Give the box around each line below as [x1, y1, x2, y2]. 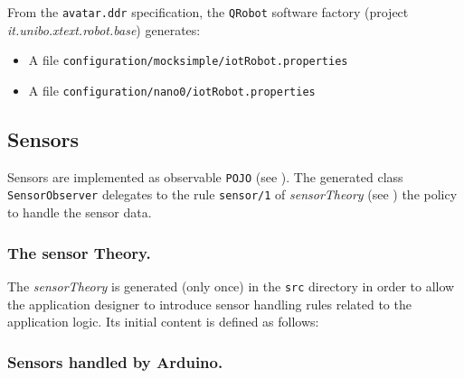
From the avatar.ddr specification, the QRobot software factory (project [7, 3, 409, 21]
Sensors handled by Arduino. [7, 350, 223, 373]
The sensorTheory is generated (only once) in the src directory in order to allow [7, 276, 455, 295]
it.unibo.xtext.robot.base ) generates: [7, 20, 201, 39]
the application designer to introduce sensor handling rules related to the [7, 294, 412, 313]
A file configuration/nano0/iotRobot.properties [28, 80, 316, 99]
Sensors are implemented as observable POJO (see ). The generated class [7, 167, 403, 186]
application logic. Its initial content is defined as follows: [7, 312, 319, 331]
